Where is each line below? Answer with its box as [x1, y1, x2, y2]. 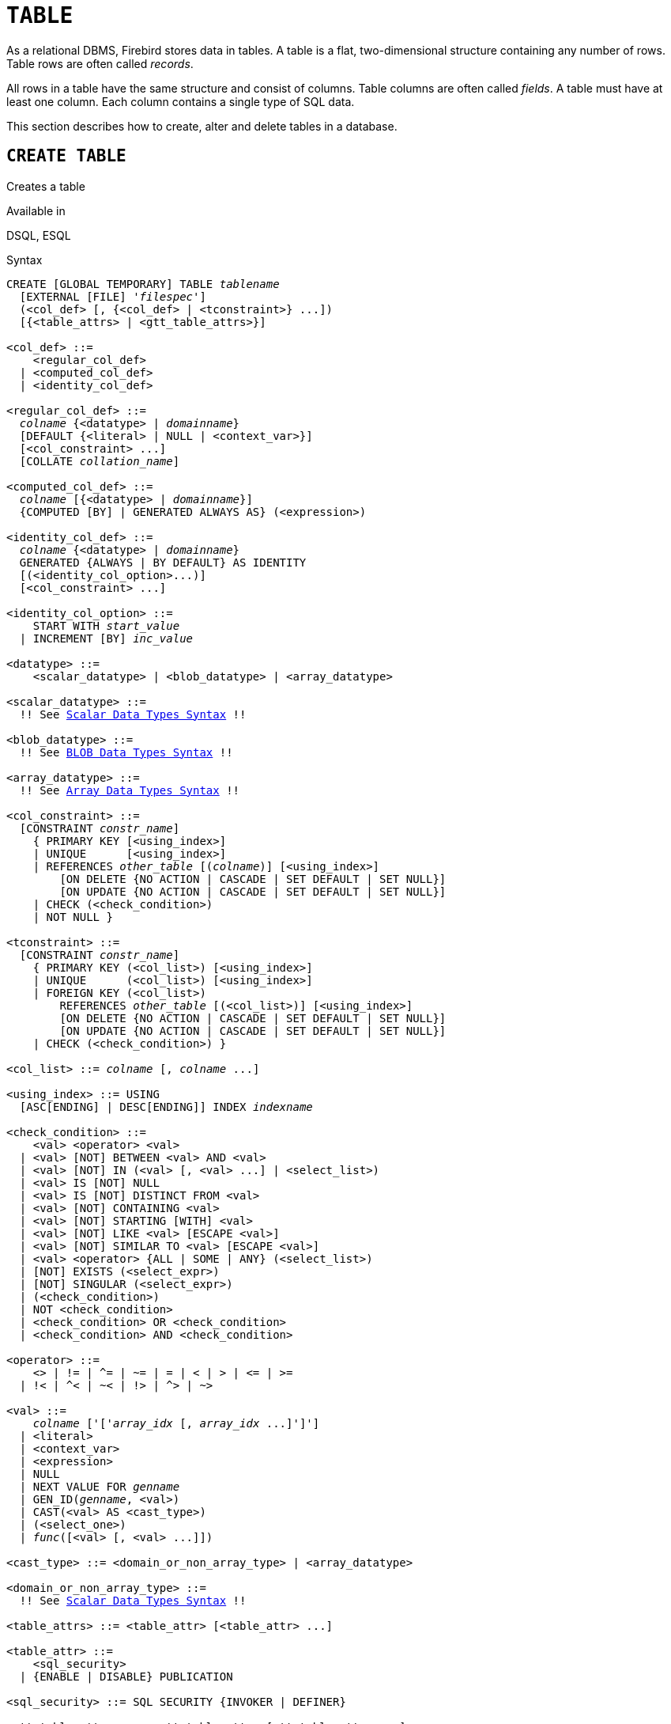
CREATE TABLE [6, 146, 126, 166]
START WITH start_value [32, 619, 180, 632]
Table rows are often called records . [6, 56, 194, 70]
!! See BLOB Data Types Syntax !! [19, 745, 233, 759]
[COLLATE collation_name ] [19, 454, 180, 468]
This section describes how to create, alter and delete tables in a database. [6, 119, 398, 133]
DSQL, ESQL [6, 228, 71, 242]
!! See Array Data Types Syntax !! [19, 783, 240, 797]
